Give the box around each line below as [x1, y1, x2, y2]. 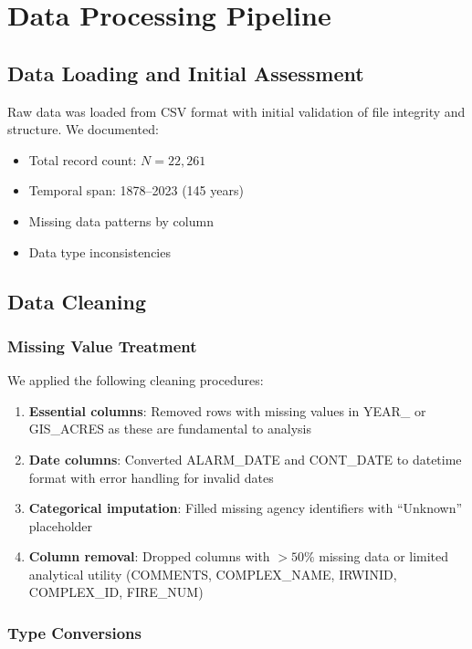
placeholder [28, 516, 93, 535]
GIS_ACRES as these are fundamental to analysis [28, 419, 312, 438]
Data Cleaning [7, 287, 146, 315]
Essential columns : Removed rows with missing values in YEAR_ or [28, 401, 426, 420]
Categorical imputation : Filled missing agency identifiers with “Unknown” [28, 498, 463, 518]
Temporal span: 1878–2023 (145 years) [28, 181, 244, 200]
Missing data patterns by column [28, 211, 214, 230]
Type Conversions [7, 622, 142, 644]
